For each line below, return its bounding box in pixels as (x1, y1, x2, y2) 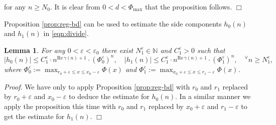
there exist (101, 44, 133, 55)
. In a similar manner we (175, 91, 251, 101)
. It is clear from (50, 1, 100, 11)
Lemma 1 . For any (4, 44, 65, 55)
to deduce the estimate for (69, 91, 150, 101)
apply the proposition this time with (4, 100, 116, 111)
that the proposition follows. (145, 1, 232, 11)
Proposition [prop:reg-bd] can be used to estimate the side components (4, 18, 222, 28)
